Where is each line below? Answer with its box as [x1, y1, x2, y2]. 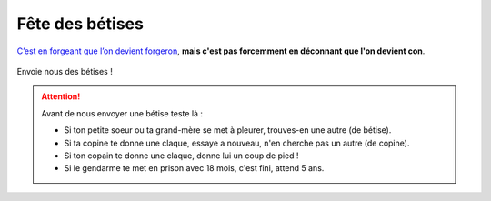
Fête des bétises [16, 14, 145, 34]
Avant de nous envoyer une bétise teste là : [41, 107, 204, 118]
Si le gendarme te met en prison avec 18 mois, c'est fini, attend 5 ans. [64, 163, 325, 174]
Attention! [41, 91, 81, 102]
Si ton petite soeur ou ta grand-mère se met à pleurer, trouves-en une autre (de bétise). [64, 125, 392, 136]
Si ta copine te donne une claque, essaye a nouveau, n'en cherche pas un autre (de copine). [64, 137, 410, 148]
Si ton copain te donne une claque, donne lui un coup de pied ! [64, 150, 299, 161]
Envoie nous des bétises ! [16, 65, 113, 76]
